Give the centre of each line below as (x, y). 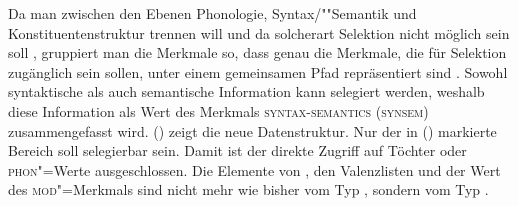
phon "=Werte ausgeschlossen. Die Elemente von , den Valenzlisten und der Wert (254, 169)
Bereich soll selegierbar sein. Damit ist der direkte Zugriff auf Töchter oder (237, 150)
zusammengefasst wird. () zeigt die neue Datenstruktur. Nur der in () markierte (252, 130)
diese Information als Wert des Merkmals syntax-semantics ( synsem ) (218, 110)
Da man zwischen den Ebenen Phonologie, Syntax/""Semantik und (212, 13)
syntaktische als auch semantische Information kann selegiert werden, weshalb (246, 91)
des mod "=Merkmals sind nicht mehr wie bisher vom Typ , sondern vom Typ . (248, 189)
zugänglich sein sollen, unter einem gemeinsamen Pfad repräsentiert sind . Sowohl (258, 71)
